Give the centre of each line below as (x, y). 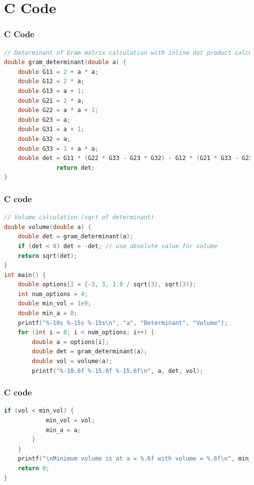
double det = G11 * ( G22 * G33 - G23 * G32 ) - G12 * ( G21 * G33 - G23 (135, 158)
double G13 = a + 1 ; (51, 91)
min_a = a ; (63, 430)
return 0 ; (34, 468)
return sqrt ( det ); (48, 256)
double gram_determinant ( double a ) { (65, 62)
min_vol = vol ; (70, 421)
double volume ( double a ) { (48, 227)
